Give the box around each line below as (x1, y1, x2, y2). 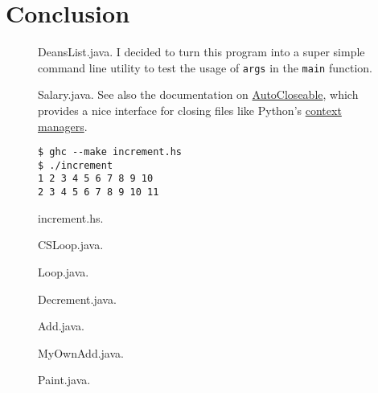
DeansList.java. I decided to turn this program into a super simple (38, 43, 365, 60)
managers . (38, 117, 88, 134)
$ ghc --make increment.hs (38, 146, 182, 158)
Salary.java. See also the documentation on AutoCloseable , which (38, 86, 359, 103)
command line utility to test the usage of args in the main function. (38, 59, 372, 76)
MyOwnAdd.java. (38, 344, 124, 361)
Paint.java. (38, 371, 91, 388)
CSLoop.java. (38, 236, 104, 253)
